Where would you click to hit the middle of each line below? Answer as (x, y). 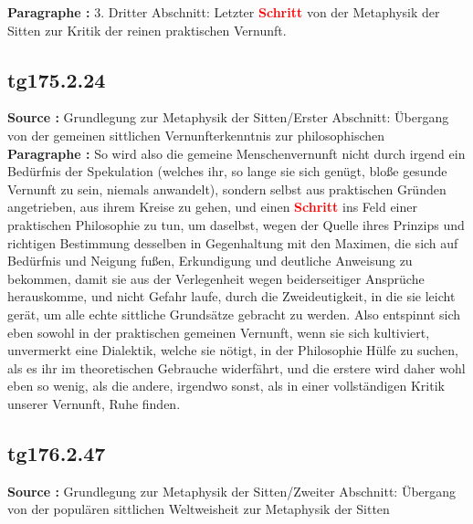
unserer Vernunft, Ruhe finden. (94, 403)
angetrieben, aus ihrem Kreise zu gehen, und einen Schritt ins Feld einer (212, 207)
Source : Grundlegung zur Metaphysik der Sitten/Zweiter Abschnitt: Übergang (232, 491)
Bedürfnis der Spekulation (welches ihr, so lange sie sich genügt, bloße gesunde (227, 171)
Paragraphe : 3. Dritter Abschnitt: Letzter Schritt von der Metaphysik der (224, 12)
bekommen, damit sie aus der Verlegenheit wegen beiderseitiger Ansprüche (216, 278)
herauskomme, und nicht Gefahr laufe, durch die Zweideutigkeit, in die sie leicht (231, 296)
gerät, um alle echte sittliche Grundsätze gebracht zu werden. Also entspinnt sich (234, 314)
